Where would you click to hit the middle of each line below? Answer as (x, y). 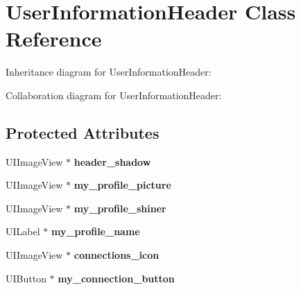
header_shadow (112, 161)
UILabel (23, 231)
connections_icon (117, 255)
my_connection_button (116, 278)
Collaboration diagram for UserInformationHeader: (114, 95)
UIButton (26, 278)
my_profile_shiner (120, 208)
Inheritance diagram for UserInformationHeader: (109, 72)
